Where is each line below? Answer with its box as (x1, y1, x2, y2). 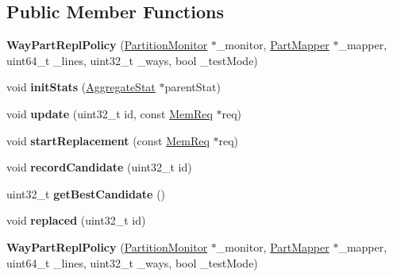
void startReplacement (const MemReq (6, 132, 210, 148)
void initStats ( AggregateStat (6, 79, 156, 95)
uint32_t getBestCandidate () (6, 185, 166, 202)
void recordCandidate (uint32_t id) (6, 159, 192, 175)
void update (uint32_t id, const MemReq (6, 105, 213, 121)
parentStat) (164, 79, 221, 95)
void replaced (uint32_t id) (6, 212, 146, 229)
